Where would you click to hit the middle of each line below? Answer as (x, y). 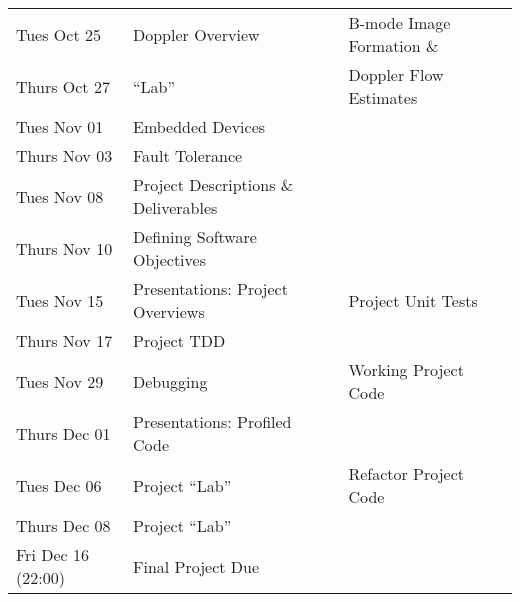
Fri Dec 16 (52, 554)
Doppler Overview (196, 34)
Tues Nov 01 (60, 126)
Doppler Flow (396, 74)
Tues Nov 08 (60, 196)
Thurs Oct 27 (63, 86)
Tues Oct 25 (58, 34)
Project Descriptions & (213, 184)
